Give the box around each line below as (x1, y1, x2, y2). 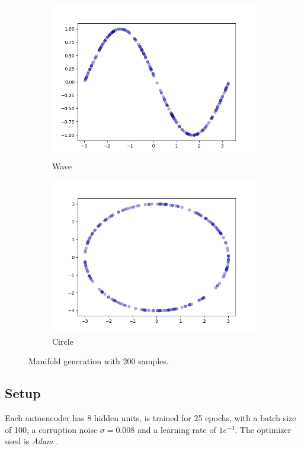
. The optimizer (235, 423, 292, 435)
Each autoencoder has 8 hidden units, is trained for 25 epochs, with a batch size (5, 412, 296, 424)
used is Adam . (5, 435, 59, 447)
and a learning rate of (137, 423, 216, 435)
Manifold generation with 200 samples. (28, 355, 169, 367)
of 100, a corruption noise (5, 423, 98, 435)
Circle (52, 335, 73, 347)
